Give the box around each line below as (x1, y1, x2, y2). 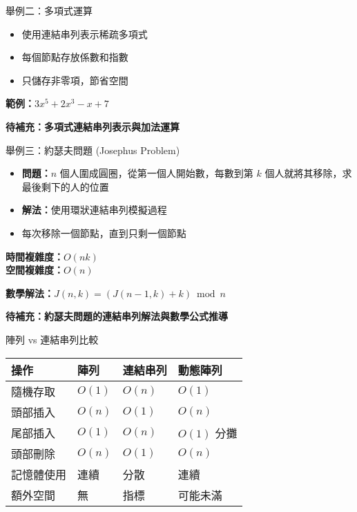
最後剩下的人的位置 (21, 179, 109, 193)
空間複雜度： (6, 263, 64, 277)
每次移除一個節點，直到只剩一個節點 (21, 225, 186, 240)
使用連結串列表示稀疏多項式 (21, 26, 148, 41)
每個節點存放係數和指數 (21, 50, 128, 64)
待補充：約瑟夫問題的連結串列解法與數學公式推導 (6, 309, 228, 323)
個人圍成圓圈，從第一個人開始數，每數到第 (59, 166, 253, 180)
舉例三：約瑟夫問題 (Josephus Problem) (6, 142, 180, 157)
